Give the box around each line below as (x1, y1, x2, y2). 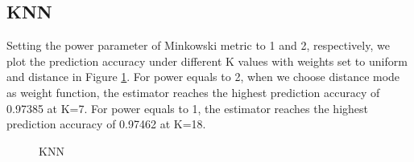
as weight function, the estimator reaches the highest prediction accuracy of (6, 83, 380, 100)
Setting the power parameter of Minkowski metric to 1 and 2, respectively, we (6, 37, 390, 54)
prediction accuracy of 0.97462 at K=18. (6, 115, 206, 132)
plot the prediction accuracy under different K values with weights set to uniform (6, 52, 408, 69)
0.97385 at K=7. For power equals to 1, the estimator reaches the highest (6, 99, 369, 116)
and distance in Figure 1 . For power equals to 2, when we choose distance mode (6, 68, 400, 85)
